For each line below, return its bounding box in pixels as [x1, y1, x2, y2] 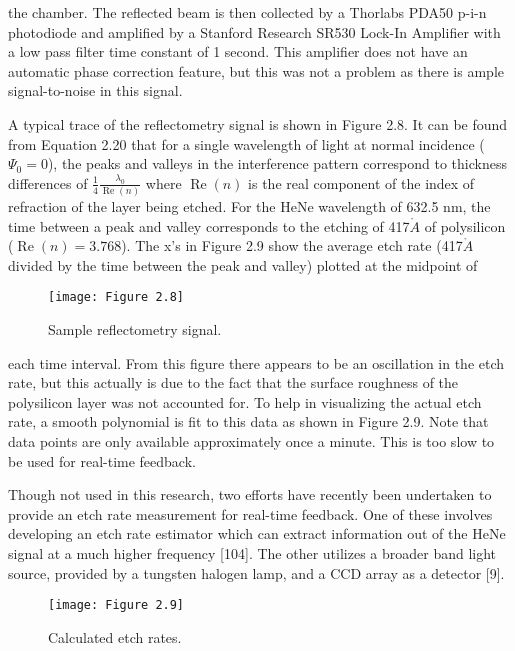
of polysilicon [424, 215, 506, 236]
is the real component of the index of [248, 172, 475, 193]
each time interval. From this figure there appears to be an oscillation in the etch [8, 352, 505, 373]
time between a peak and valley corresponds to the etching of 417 [8, 215, 410, 236]
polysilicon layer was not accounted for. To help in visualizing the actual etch [8, 391, 482, 412]
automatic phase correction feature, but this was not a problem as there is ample [8, 60, 504, 81]
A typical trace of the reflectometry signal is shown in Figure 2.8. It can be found [8, 113, 508, 134]
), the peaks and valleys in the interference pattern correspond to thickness [47, 153, 507, 174]
